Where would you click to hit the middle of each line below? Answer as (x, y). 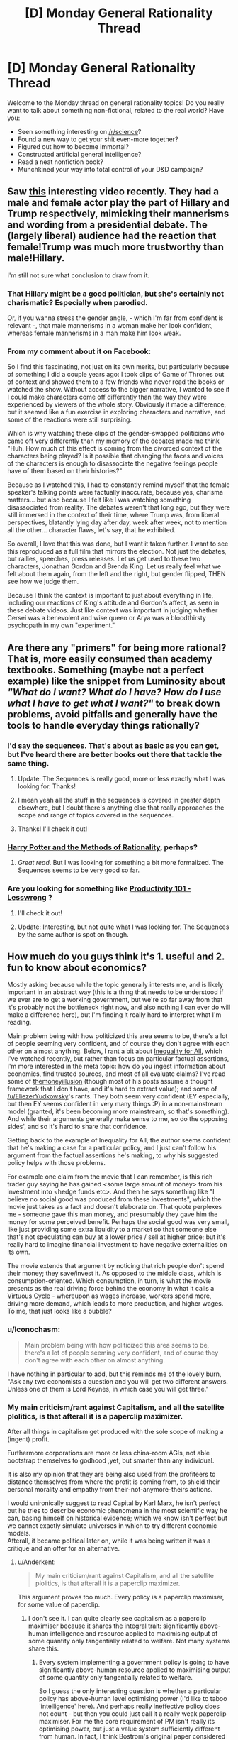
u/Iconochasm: (34, 1330)
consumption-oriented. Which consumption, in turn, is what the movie (109, 1281)
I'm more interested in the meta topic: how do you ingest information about (117, 1067)
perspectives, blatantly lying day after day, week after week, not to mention (117, 522)
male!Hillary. (36, 258)
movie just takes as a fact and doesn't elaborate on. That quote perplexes (115, 1207)
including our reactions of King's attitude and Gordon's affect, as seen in (113, 603)
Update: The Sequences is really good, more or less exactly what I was (121, 779)
